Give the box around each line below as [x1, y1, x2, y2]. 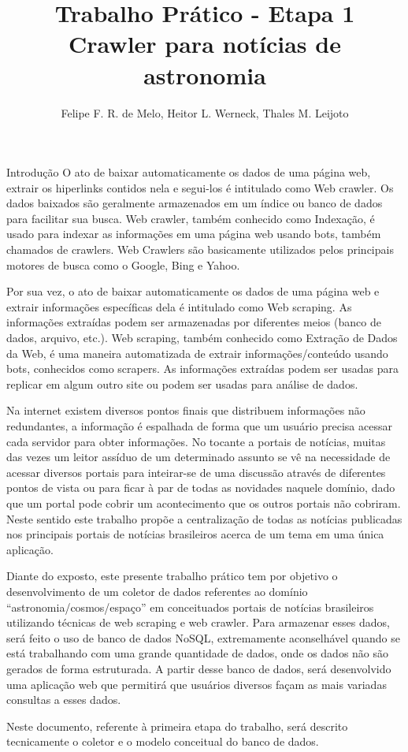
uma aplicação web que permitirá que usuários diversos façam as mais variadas [6, 676, 387, 692]
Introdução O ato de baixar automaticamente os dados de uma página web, [6, 164, 371, 181]
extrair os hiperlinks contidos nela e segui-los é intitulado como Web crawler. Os [6, 179, 394, 195]
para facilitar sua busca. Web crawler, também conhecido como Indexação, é [6, 210, 375, 226]
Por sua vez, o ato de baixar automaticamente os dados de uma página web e [6, 283, 380, 300]
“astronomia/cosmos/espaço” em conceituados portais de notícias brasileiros [6, 598, 374, 615]
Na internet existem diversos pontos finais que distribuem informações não [6, 402, 365, 419]
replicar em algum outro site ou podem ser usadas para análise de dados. [6, 375, 358, 392]
